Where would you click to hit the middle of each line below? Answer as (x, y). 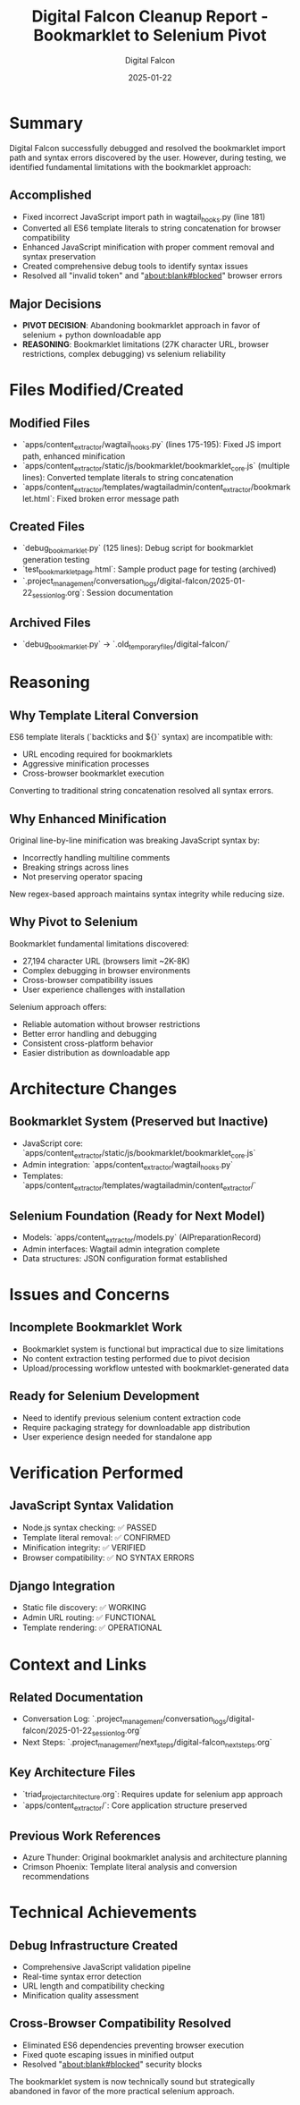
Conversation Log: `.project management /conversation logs (124, 1720)
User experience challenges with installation (104, 989)
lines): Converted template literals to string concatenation (128, 477)
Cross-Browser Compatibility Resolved (121, 2024)
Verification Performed (96, 1473)
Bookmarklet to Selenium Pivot (150, 35)
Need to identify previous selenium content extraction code (131, 1417)
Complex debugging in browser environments (106, 970)
